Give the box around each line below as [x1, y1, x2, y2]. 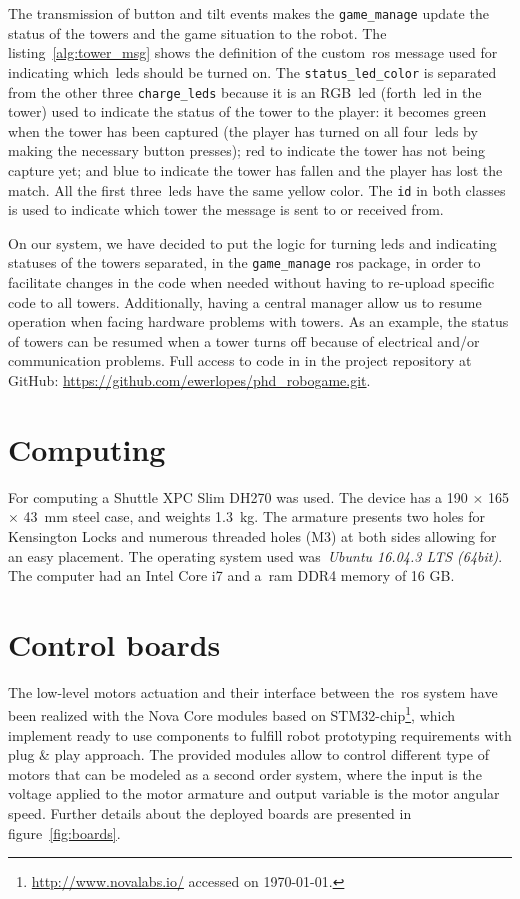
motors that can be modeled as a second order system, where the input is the [8, 763, 482, 784]
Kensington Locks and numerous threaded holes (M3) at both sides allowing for [8, 525, 497, 546]
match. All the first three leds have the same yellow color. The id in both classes [8, 179, 506, 200]
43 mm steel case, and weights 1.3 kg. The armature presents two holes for [23, 506, 485, 527]
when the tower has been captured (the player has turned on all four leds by [8, 120, 478, 141]
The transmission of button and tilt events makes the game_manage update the [8, 3, 489, 23]
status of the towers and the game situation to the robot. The [8, 22, 387, 43]
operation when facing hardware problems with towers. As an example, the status [8, 311, 509, 332]
